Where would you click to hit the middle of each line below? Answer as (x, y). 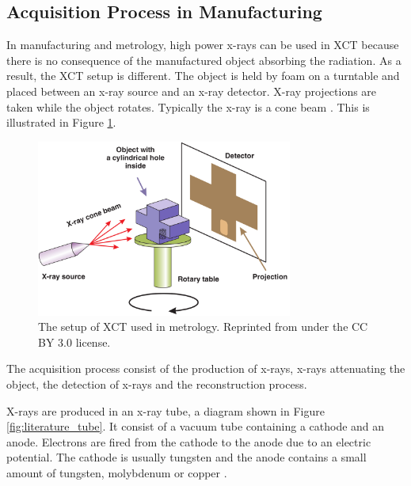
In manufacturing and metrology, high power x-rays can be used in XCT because (203, 45)
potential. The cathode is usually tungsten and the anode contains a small (186, 457)
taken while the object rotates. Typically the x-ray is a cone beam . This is (188, 106)
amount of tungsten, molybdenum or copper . (117, 472)
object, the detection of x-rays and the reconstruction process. (157, 384)
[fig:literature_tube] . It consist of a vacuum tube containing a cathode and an (196, 426)
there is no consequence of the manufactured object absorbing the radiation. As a (204, 60)
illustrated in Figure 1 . (61, 122)
